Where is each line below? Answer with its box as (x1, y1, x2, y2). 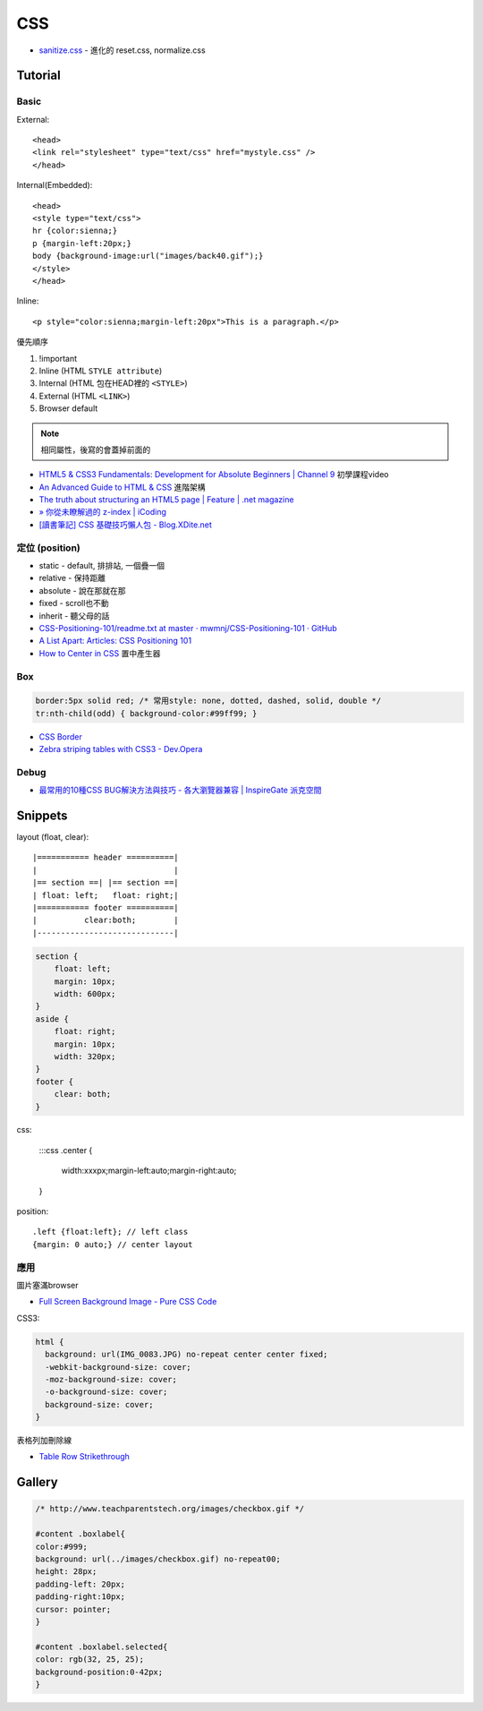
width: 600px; (54, 988, 116, 998)
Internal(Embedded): (16, 180, 93, 191)
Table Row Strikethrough (38, 1451, 130, 1462)
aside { (35, 1014, 69, 1024)
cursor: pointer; (35, 1604, 112, 1614)
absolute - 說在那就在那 (38, 585, 126, 595)
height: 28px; (35, 1567, 97, 1577)
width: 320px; (54, 1051, 116, 1061)
